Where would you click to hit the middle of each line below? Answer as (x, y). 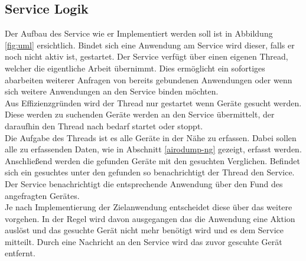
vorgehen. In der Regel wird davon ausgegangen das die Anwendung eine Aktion (150, 218)
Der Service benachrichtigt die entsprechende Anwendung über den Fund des (144, 183)
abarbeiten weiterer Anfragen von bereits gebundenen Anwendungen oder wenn (149, 79)
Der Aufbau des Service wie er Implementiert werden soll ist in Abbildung (139, 33)
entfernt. (20, 253)
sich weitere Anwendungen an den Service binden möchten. (112, 91)
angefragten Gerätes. (42, 195)
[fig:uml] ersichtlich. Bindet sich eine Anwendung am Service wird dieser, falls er (150, 45)
